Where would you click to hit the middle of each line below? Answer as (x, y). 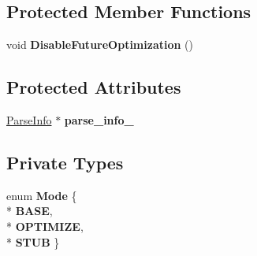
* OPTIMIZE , (45, 226)
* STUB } (33, 241)
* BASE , (30, 211)
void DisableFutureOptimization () (100, 45)
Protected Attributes (94, 87)
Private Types (65, 162)
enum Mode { (42, 195)
